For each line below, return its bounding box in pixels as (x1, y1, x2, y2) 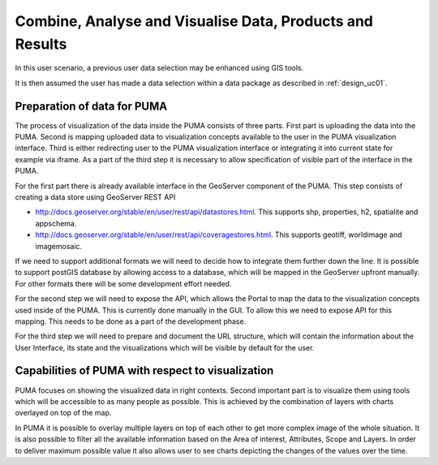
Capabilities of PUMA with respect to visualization (15, 364, 274, 377)
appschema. (35, 218, 77, 228)
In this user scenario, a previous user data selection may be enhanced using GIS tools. (15, 63, 304, 73)
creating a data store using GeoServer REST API (15, 192, 176, 202)
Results (15, 35, 67, 53)
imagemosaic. (35, 241, 83, 251)
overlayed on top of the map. (15, 408, 112, 418)
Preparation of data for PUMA (15, 99, 168, 113)
